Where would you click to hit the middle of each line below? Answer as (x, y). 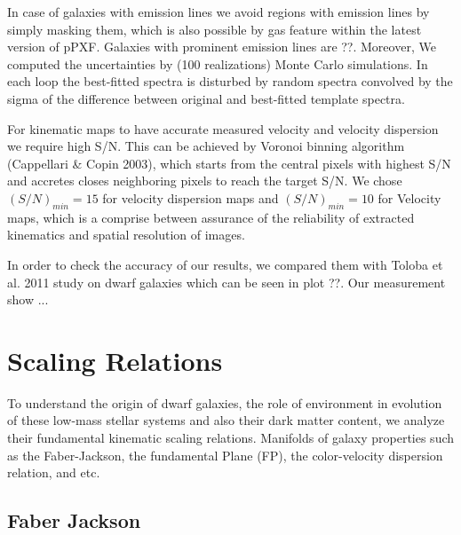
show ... (28, 299)
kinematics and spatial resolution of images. (126, 235)
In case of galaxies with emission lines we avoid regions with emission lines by (219, 12)
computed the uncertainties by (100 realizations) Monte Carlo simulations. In (218, 63)
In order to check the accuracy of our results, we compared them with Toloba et (225, 264)
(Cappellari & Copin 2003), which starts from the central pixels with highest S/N (229, 163)
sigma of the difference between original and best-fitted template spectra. (206, 98)
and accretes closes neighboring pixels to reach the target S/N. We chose (205, 181)
